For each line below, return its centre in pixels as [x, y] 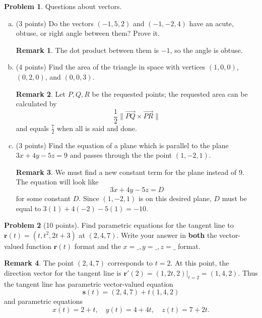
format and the [97, 246]
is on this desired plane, [175, 198]
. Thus [248, 272]
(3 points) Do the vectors [55, 23]
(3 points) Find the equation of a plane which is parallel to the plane [122, 145]
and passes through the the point [121, 155]
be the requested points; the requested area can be [170, 93]
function [39, 246]
